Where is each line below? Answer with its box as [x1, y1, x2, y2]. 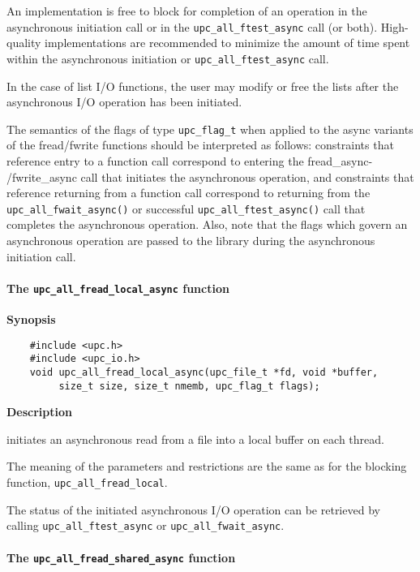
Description [6, 403, 73, 420]
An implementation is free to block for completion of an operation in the [6, 2, 367, 19]
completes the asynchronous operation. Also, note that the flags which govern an [6, 216, 408, 233]
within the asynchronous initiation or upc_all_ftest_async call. [6, 49, 329, 67]
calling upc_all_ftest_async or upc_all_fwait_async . [6, 517, 285, 534]
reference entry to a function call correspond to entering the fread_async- [6, 152, 373, 169]
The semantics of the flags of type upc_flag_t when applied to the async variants [6, 120, 414, 137]
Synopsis [6, 311, 56, 328]
